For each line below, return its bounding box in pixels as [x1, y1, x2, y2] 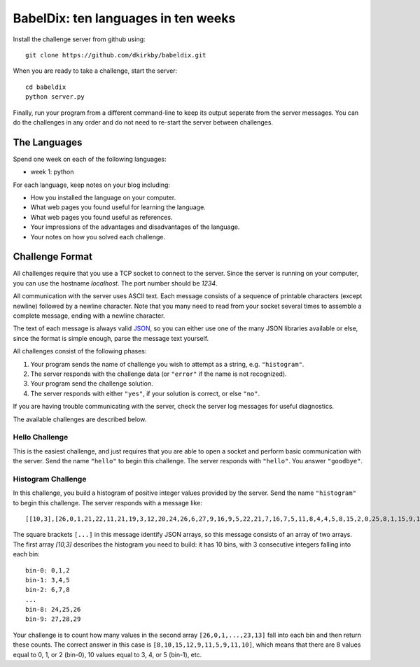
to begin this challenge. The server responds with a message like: [13, 498, 203, 507]
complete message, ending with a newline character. [13, 311, 165, 320]
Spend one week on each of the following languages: [13, 155, 167, 163]
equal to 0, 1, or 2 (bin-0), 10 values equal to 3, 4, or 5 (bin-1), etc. [13, 650, 202, 659]
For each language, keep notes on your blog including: [13, 181, 171, 189]
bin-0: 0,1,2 [25, 566, 70, 574]
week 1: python [30, 168, 74, 176]
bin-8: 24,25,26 [25, 605, 81, 614]
